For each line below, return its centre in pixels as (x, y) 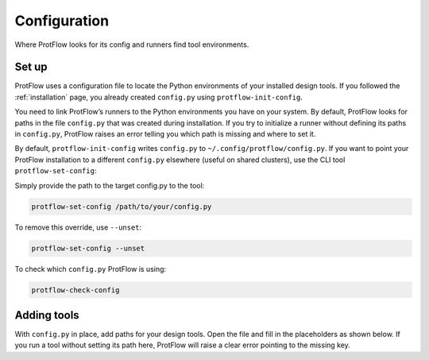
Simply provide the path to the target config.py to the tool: (110, 185)
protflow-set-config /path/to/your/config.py (122, 206)
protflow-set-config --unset (88, 248)
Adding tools (47, 315)
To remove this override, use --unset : (78, 227)
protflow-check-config (75, 290)
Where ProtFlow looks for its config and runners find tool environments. (132, 45)
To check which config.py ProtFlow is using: (91, 269)
